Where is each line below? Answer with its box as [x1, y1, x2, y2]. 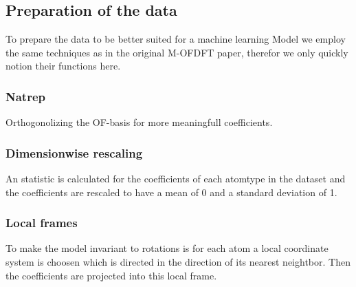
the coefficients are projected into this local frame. [5, 268, 217, 282]
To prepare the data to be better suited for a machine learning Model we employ [5, 32, 346, 46]
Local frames [5, 214, 78, 231]
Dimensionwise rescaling [5, 144, 143, 161]
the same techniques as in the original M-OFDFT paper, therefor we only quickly [5, 45, 348, 59]
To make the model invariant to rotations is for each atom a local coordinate [5, 241, 329, 255]
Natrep [5, 87, 46, 105]
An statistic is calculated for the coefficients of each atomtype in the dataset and [5, 171, 346, 186]
